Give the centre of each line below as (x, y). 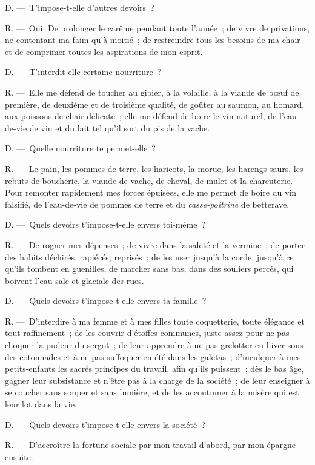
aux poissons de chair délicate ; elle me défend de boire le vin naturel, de (141, 116)
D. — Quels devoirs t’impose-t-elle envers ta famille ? (106, 301)
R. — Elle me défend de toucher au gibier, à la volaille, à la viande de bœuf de (152, 92)
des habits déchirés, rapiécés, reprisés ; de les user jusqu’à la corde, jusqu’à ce (149, 256)
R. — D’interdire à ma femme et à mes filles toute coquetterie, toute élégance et (155, 321)
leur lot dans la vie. (41, 404)
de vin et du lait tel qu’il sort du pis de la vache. (120, 127)
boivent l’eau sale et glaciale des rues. (75, 280)
